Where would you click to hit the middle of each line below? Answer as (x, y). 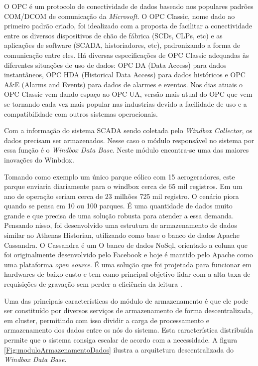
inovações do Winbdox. (39, 159)
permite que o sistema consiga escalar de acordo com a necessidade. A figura (121, 340)
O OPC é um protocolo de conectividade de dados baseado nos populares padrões (129, 6)
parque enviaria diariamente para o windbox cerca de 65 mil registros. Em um (123, 186)
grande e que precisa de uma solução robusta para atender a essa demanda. (119, 215)
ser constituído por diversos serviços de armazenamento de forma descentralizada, (129, 310)
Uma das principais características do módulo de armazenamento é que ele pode (126, 300)
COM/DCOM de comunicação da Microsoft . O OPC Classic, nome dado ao (120, 16)
